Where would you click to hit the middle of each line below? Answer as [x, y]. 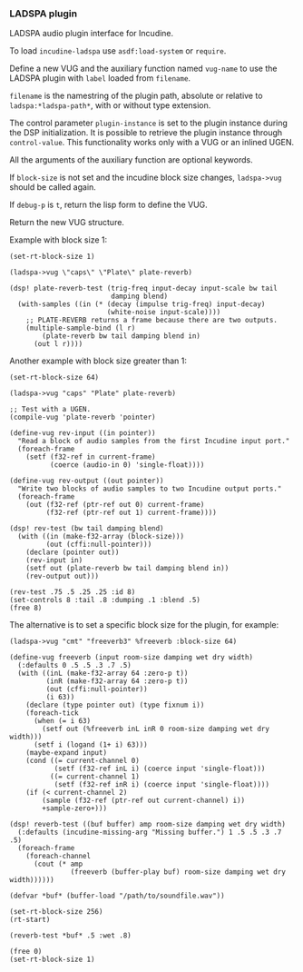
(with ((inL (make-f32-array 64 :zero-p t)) [103, 674]
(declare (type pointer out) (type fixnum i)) [115, 705]
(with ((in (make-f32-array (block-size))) [101, 537]
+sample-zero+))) [74, 808]
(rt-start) [30, 920]
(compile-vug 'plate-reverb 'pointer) [83, 417]
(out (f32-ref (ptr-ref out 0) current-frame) [115, 505]
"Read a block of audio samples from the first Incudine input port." [154, 441]
